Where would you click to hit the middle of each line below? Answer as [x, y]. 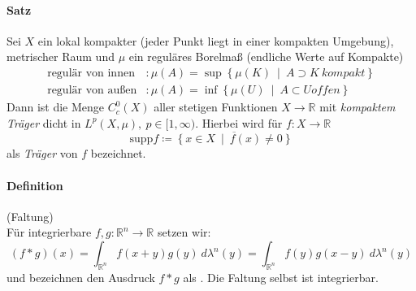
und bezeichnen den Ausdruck [81, 277]
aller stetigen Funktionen [216, 107]
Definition [35, 185]
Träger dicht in [44, 122]
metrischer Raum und [61, 56]
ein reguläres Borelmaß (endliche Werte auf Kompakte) [266, 56]
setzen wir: [184, 232]
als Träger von [42, 153]
